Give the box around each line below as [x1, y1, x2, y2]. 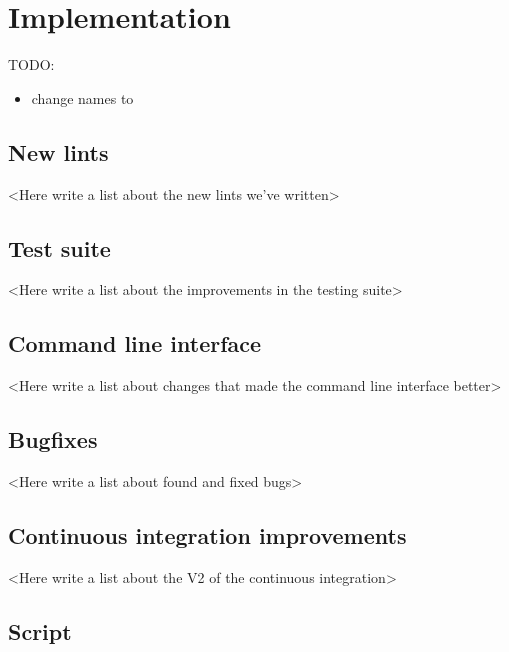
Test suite [8, 232, 111, 263]
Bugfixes [8, 424, 98, 455]
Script [8, 615, 72, 646]
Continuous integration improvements [8, 519, 407, 550]
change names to [31, 87, 134, 108]
